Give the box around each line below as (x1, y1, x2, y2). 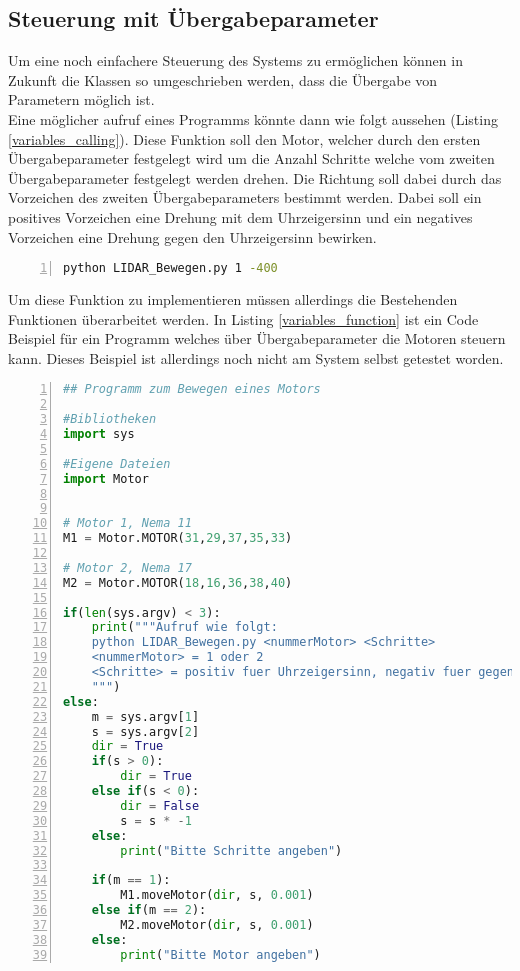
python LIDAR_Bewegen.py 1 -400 (63, 261, 278, 276)
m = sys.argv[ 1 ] (91, 709, 200, 724)
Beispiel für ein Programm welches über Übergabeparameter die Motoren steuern (8, 328, 506, 349)
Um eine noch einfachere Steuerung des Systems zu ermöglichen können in (8, 50, 463, 71)
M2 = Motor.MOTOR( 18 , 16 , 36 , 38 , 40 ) (63, 575, 293, 590)
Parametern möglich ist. (8, 89, 155, 110)
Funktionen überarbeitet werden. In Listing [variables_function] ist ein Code (8, 308, 479, 329)
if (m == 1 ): (91, 873, 171, 888)
